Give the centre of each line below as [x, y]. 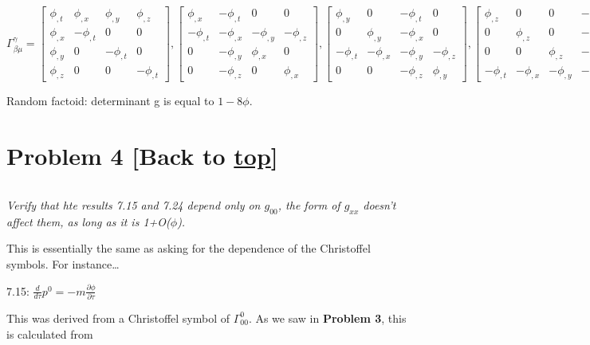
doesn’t [380, 205]
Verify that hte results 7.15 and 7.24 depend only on [134, 205]
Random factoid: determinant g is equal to [110, 101]
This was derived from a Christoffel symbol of [118, 318]
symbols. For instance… [63, 264]
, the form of [309, 205]
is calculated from [50, 333]
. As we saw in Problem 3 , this [327, 318]
